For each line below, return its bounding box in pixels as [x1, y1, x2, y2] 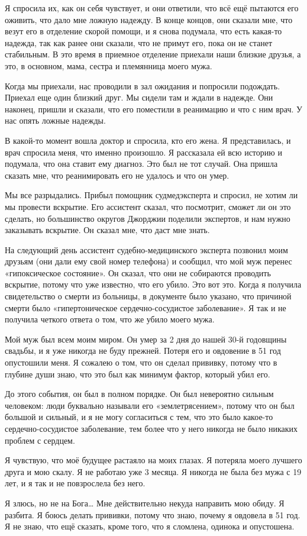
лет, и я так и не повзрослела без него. [5, 477, 146, 489]
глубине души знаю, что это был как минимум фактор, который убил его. [5, 367, 270, 380]
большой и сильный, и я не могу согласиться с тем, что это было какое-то [5, 411, 273, 423]
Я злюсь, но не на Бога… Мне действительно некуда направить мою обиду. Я [5, 496, 285, 509]
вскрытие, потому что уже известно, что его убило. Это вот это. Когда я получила [5, 278, 302, 290]
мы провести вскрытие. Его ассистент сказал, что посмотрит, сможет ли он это [5, 200, 291, 212]
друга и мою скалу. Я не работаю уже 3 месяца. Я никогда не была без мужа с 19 [5, 465, 302, 477]
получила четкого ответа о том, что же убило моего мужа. [5, 313, 215, 325]
